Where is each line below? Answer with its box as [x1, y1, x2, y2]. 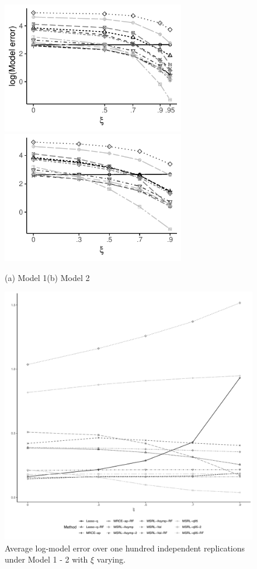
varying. [96, 553, 126, 565]
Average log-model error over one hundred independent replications [5, 541, 245, 554]
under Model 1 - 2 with [5, 553, 88, 565]
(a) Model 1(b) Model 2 [5, 271, 90, 283]
